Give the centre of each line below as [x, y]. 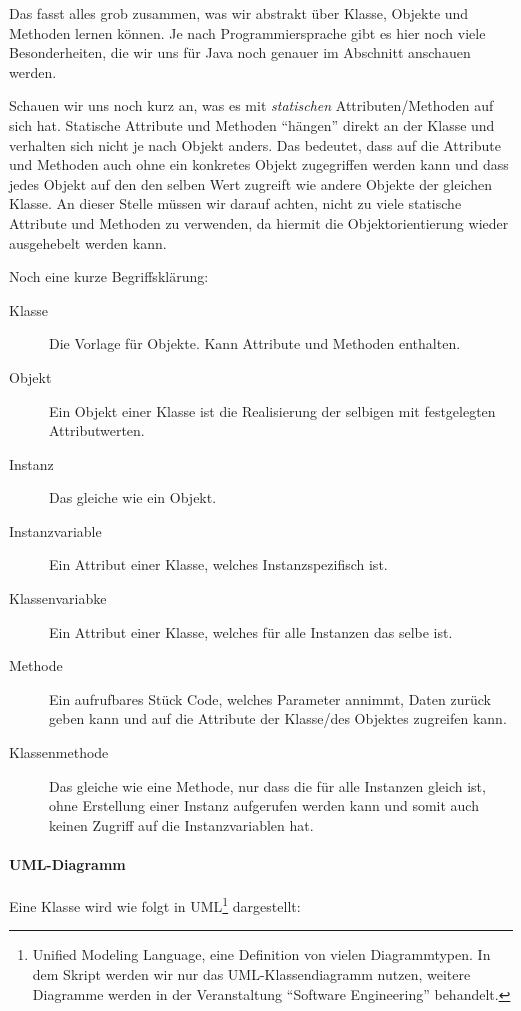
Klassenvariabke [58, 598]
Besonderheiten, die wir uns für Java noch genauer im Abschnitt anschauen [240, 52]
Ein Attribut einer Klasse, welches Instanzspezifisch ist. [218, 564]
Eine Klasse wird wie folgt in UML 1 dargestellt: [155, 904]
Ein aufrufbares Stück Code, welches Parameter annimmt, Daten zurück [270, 698]
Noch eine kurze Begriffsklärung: [109, 276]
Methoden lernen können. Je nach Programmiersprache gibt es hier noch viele [247, 32]
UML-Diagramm [67, 864]
